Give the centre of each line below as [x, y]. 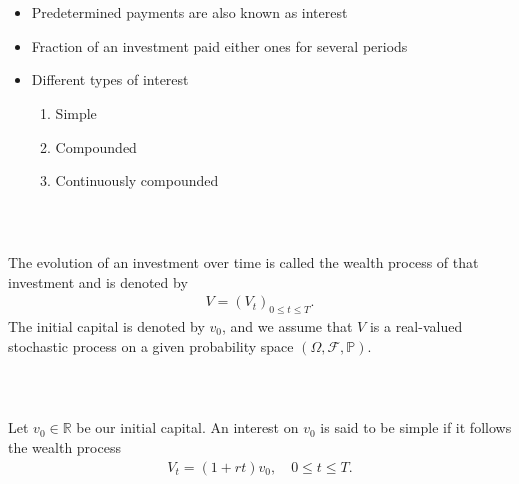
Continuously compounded [137, 180]
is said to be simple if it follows [416, 427]
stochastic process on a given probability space [151, 345]
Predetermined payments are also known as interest [189, 12]
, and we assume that [287, 326]
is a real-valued [416, 326]
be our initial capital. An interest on [187, 427]
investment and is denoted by [98, 281]
